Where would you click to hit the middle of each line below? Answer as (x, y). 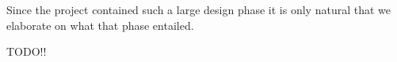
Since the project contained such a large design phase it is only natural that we (198, 9)
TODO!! (27, 51)
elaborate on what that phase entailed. (100, 25)
